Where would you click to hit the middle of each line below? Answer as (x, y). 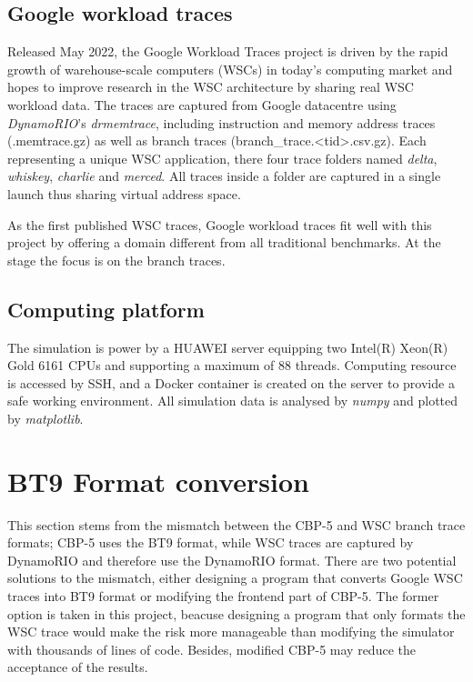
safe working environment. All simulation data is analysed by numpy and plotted (233, 401)
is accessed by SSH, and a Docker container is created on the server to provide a (231, 382)
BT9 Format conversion (158, 481)
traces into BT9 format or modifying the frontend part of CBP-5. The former (223, 596)
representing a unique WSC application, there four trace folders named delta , (222, 158)
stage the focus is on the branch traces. (116, 260)
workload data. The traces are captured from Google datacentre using (202, 104)
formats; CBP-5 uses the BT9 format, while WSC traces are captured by (211, 542)
